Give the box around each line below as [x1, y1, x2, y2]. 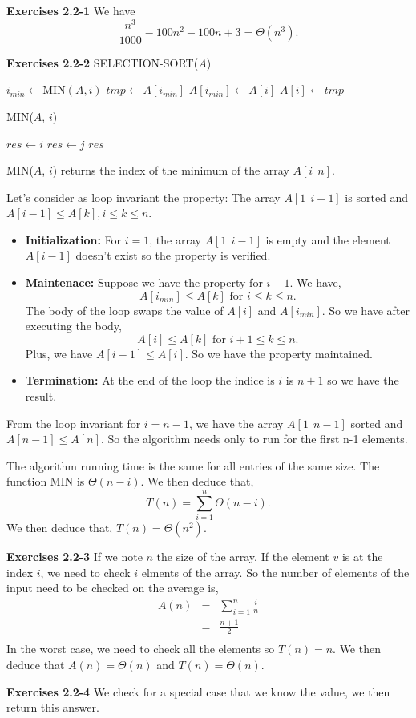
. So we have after [321, 301, 410, 318]
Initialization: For [25, 231, 122, 248]
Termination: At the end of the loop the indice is [25, 372, 275, 389]
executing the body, [25, 317, 122, 334]
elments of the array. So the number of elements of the [141, 563, 410, 580]
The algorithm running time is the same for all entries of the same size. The [6, 457, 380, 474]
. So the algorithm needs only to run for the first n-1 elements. [100, 430, 408, 447]
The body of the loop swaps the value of [25, 301, 224, 318]
